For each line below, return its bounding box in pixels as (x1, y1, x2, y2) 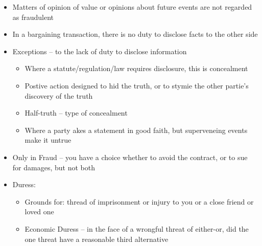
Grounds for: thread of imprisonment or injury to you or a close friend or (25, 196, 254, 207)
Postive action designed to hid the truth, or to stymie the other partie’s (25, 80, 249, 91)
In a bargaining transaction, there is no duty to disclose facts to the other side (12, 29, 258, 39)
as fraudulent (12, 11, 54, 22)
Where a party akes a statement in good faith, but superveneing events (25, 124, 248, 135)
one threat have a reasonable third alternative (25, 233, 169, 244)
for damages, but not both (12, 162, 95, 172)
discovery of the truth (25, 90, 93, 101)
